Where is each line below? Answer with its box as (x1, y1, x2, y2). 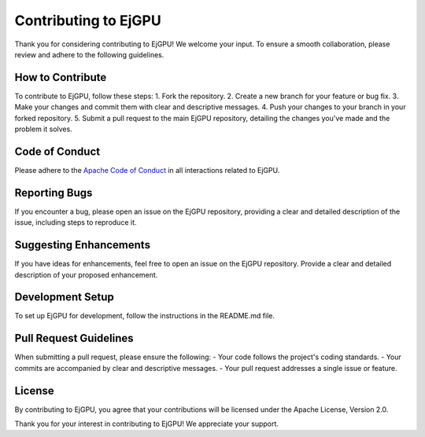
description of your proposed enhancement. (14, 270, 158, 279)
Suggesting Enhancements (14, 238, 151, 252)
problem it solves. (14, 124, 72, 134)
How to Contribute (14, 71, 107, 84)
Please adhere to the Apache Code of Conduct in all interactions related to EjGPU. (14, 165, 280, 174)
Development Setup (14, 291, 114, 304)
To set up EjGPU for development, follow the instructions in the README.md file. (14, 311, 275, 321)
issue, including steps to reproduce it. (14, 218, 137, 227)
